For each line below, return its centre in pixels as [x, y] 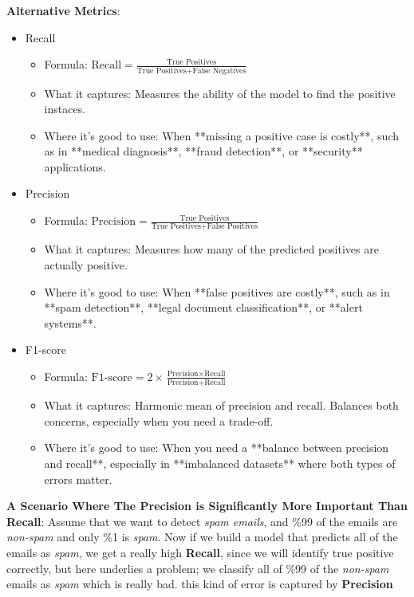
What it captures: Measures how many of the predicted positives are [211, 249]
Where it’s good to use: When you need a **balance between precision [217, 448]
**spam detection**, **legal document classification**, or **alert [203, 307]
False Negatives [219, 71]
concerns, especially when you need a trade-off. [159, 420]
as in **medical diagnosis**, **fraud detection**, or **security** [203, 151]
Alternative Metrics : [63, 10]
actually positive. [86, 264]
